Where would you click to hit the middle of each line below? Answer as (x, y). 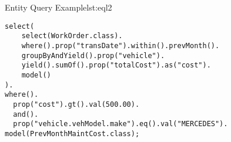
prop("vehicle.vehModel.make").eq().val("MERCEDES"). (120, 124)
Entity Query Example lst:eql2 (58, 7)
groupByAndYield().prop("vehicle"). (93, 55)
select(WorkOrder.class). (72, 36)
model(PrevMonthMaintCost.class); (72, 133)
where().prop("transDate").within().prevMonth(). (120, 45)
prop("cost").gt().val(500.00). (76, 104)
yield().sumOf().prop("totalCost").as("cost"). (116, 65)
